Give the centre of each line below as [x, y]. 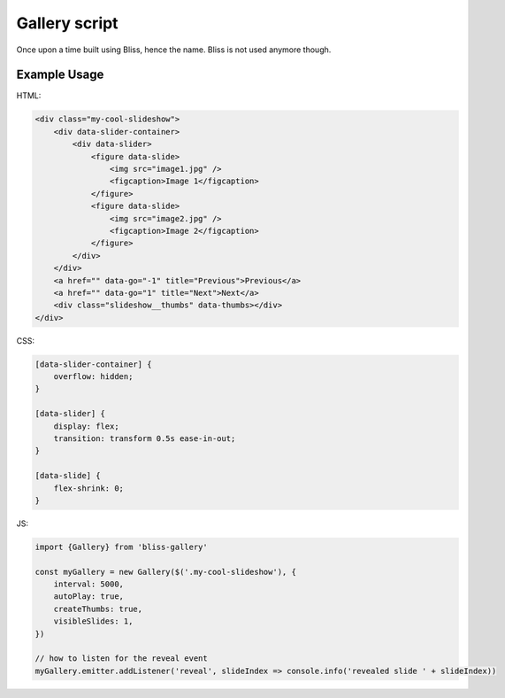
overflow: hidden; [93, 377]
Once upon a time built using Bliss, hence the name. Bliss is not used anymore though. [174, 50]
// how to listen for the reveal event [121, 659]
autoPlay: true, [88, 597]
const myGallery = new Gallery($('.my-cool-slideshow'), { [165, 572]
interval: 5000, [88, 584]
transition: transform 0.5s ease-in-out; [145, 438]
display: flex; [86, 426]
